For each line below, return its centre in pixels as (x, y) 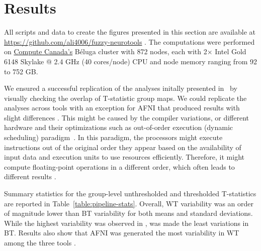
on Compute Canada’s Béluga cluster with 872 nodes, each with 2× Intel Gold (125, 51)
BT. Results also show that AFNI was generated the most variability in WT (122, 233)
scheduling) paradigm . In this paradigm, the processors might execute (113, 137)
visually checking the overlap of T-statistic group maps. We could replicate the (125, 98)
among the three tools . (40, 242)
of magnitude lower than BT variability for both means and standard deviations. (128, 213)
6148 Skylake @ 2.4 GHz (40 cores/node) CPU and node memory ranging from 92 (130, 61)
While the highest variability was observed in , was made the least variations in (126, 223)
